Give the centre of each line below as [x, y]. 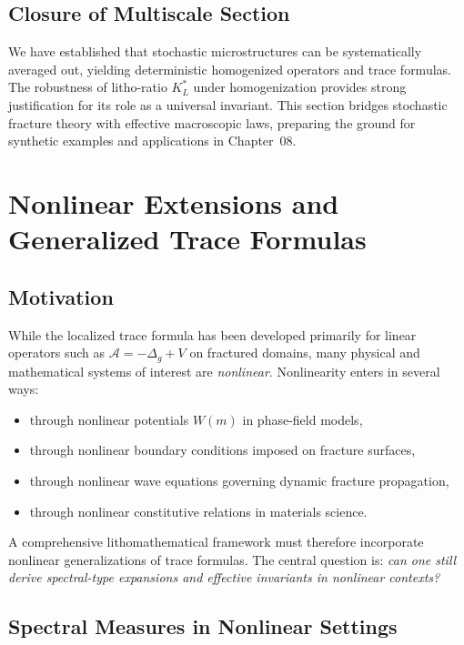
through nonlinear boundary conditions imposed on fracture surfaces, [222, 450]
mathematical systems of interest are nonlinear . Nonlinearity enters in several [224, 371]
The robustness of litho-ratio [88, 87]
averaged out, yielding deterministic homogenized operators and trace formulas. [230, 69]
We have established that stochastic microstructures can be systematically [215, 51]
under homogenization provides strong [300, 87]
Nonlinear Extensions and [174, 202]
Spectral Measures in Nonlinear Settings [203, 626]
